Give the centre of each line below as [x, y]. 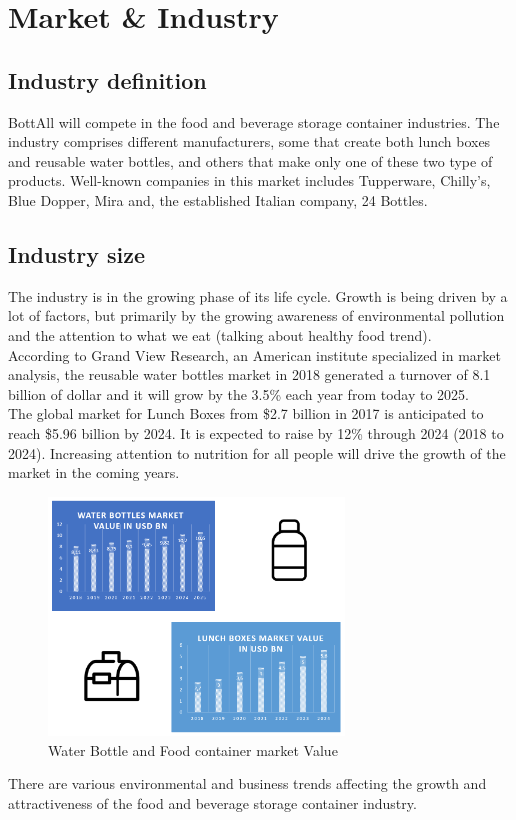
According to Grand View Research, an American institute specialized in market [255, 354]
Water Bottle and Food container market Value [193, 749]
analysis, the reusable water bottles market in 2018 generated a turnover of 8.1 [249, 374]
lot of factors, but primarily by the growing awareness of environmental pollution [256, 315]
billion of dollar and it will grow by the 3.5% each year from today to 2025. [239, 393]
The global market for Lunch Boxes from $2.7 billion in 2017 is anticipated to [246, 413]
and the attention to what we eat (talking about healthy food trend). [220, 334]
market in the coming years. [94, 472]
